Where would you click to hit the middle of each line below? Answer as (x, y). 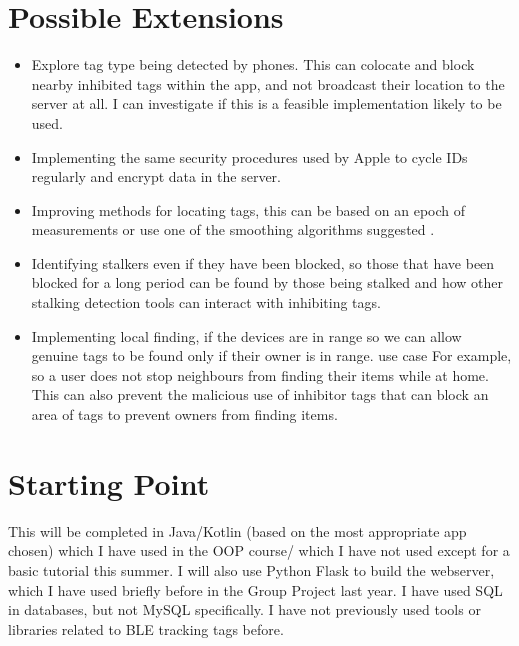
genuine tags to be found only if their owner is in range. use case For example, (271, 355)
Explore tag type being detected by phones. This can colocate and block (253, 64)
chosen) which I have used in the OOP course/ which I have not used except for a (259, 550)
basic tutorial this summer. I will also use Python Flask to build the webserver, (251, 569)
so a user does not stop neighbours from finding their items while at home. (260, 374)
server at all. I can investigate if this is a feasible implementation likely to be (266, 103)
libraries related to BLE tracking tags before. (146, 628)
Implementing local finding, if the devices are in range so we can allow (246, 335)
